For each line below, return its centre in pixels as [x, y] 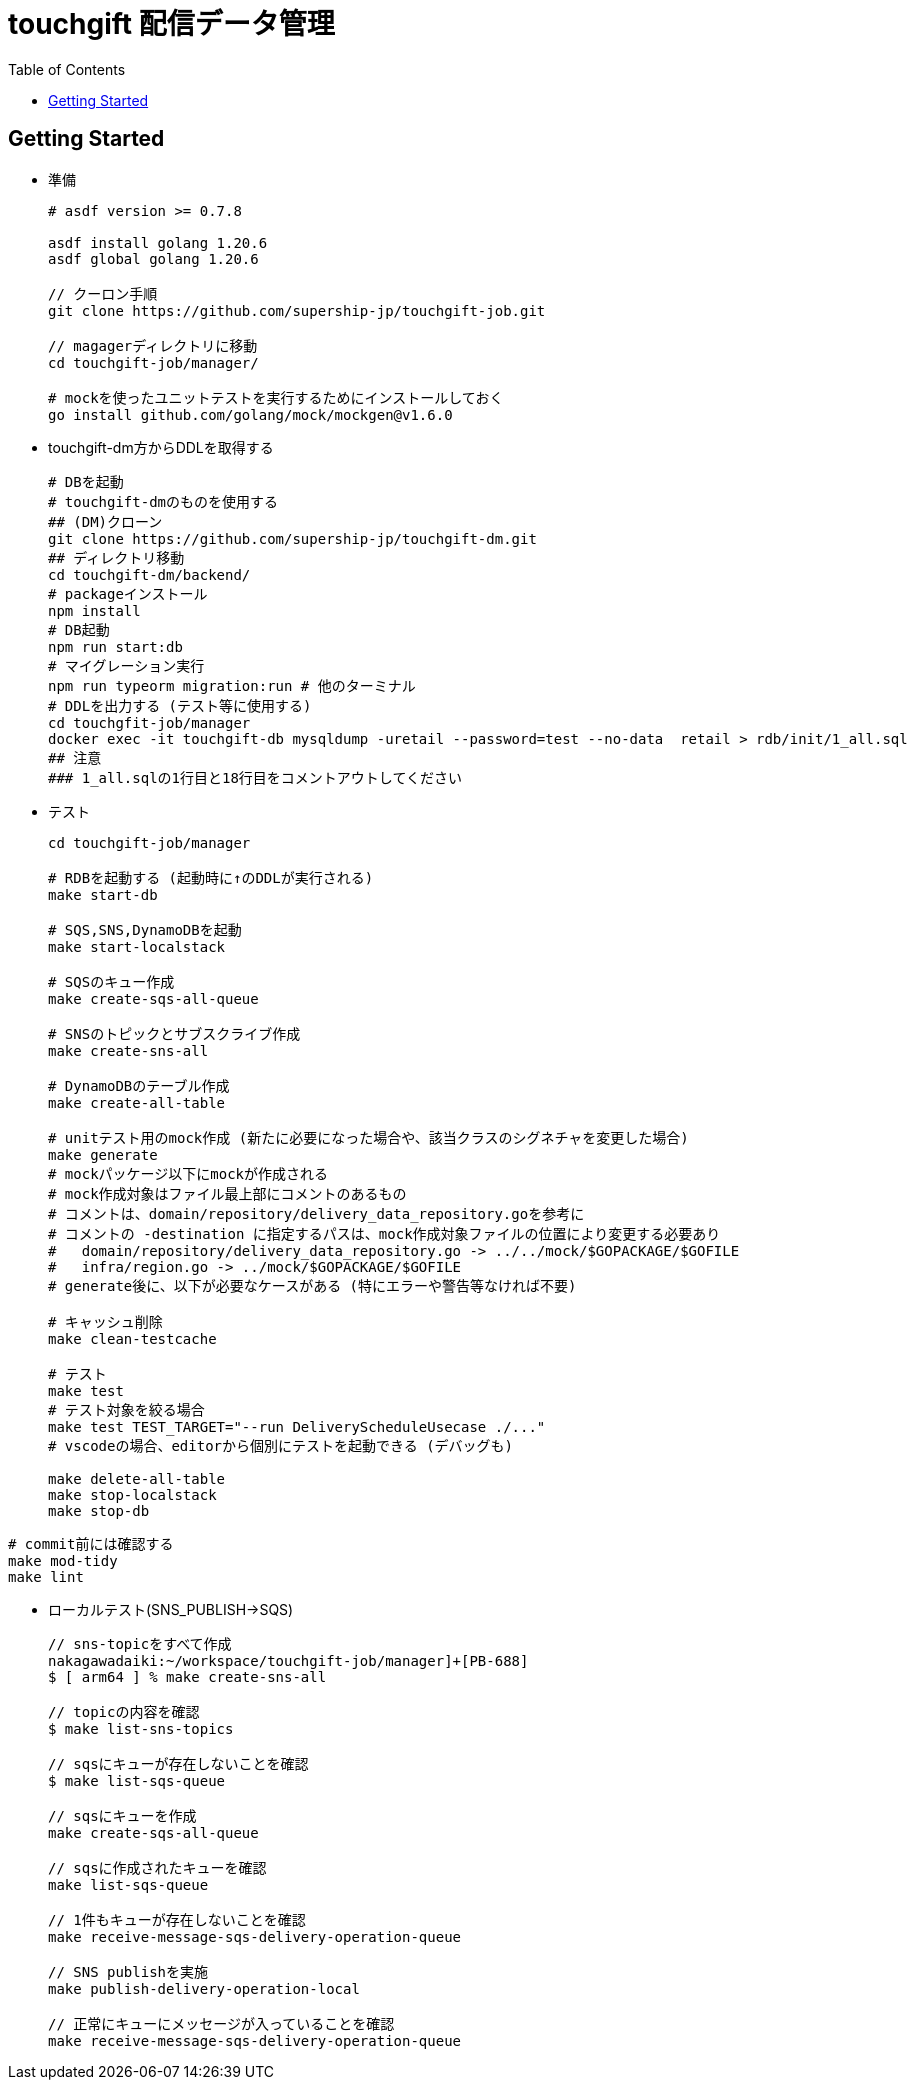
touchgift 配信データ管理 [171, 24]
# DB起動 [79, 629]
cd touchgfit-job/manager [149, 722]
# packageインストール [128, 593]
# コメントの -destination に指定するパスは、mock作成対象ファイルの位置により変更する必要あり [384, 1233]
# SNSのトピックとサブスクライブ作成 [174, 1033]
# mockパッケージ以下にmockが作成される [188, 1173]
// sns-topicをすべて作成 [140, 1643]
